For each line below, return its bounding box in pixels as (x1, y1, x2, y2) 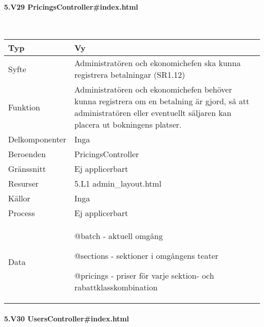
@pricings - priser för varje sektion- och (74, 270, 214, 282)
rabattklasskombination (74, 281, 158, 293)
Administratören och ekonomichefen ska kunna (74, 57, 241, 69)
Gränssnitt (8, 163, 46, 175)
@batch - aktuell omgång (74, 230, 163, 242)
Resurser (8, 177, 39, 190)
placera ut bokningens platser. (74, 118, 182, 131)
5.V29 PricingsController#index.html (4, 1, 139, 12)
